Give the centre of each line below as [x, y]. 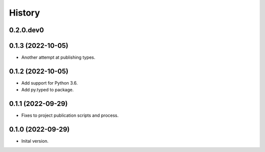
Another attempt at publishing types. [58, 57]
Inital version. [35, 141]
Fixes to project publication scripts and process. [70, 115]
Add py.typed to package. [47, 90]
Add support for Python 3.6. [50, 83]
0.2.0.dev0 [26, 30]
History [25, 13]
